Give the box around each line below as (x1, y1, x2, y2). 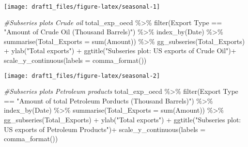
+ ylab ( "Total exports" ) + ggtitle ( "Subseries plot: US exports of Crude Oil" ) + (4, 45, 236, 56)
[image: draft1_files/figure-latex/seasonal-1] (4, 3, 160, 10)
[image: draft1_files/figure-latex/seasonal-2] (4, 72, 160, 79)
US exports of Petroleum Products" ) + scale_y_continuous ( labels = (4, 124, 206, 134)
